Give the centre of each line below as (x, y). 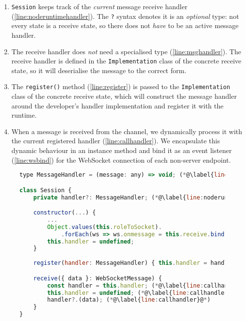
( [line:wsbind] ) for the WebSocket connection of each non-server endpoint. (121, 160)
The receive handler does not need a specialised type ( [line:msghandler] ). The (126, 51)
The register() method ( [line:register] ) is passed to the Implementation (121, 86)
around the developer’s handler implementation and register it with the (117, 105)
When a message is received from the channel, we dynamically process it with (127, 131)
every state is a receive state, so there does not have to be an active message (125, 25)
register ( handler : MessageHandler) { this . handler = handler (134, 263)
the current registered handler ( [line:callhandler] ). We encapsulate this (116, 141)
